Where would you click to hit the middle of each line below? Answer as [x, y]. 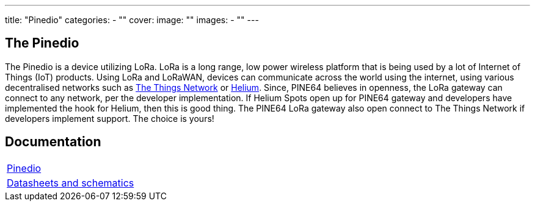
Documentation [53, 142]
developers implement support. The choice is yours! [110, 118]
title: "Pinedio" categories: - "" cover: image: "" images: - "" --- [132, 20]
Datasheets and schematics [71, 183]
